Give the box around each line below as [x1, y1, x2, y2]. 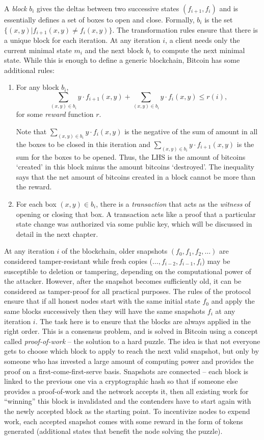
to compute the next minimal [153, 44, 245, 55]
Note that [16, 126, 47, 136]
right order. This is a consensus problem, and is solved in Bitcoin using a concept [4, 326, 258, 336]
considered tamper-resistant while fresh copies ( [4, 256, 153, 266]
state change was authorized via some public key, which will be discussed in [16, 218, 252, 229]
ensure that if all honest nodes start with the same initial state [4, 296, 200, 306]
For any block [16, 82, 59, 92]
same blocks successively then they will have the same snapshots [4, 305, 205, 316]
